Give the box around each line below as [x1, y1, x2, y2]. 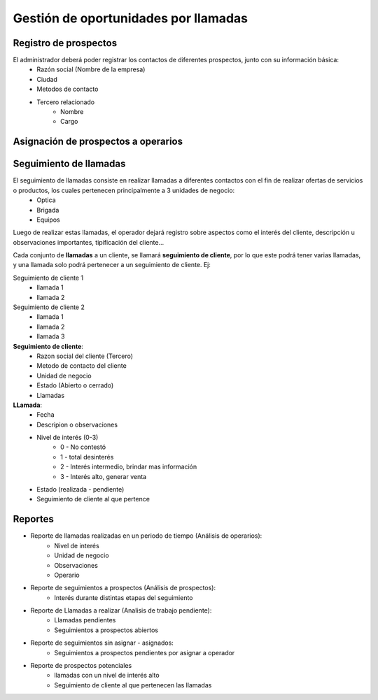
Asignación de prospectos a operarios [13, 136, 183, 148]
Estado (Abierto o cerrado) [36, 381, 114, 390]
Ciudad [36, 75, 57, 83]
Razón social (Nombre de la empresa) [36, 65, 146, 73]
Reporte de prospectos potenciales [30, 662, 132, 670]
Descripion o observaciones [36, 420, 118, 429]
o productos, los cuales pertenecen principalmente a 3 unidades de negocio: [13, 186, 235, 194]
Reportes [13, 513, 54, 525]
